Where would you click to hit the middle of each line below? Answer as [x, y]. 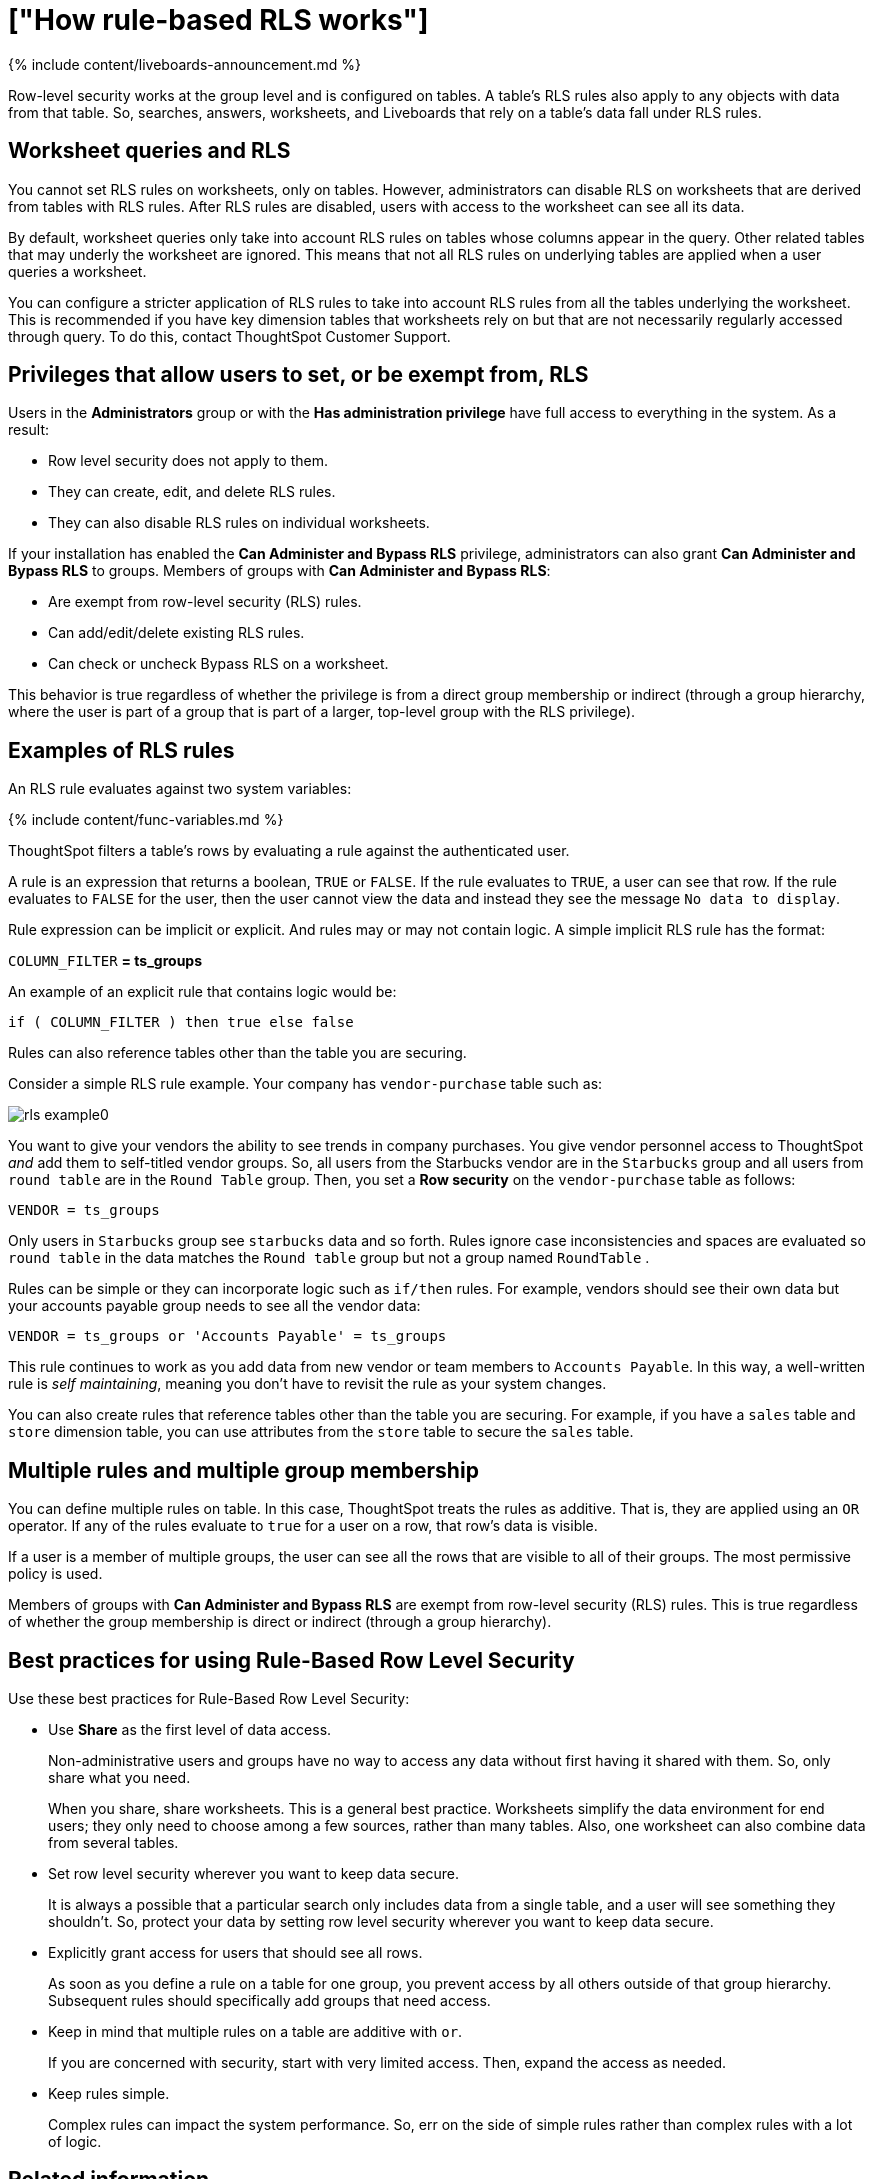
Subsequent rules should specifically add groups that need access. [269, 2000]
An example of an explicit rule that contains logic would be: [202, 992]
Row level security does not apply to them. [188, 461]
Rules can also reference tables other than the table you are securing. [237, 1053]
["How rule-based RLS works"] [218, 20]
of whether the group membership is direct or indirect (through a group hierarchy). [280, 1622]
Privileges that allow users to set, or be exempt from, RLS [298, 375]
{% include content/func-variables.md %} [146, 820]
